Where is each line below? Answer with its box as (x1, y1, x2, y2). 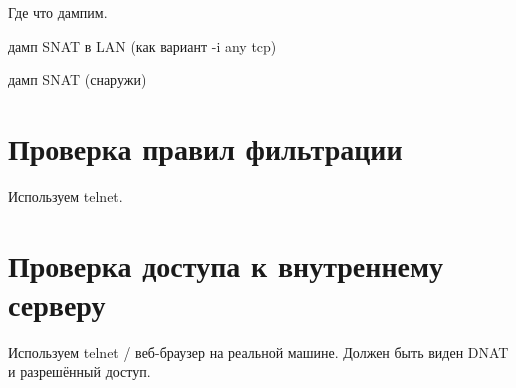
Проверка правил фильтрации (8, 127, 403, 168)
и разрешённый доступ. (8, 361, 151, 382)
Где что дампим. (8, 2, 108, 22)
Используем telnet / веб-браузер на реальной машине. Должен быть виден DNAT (8, 341, 509, 362)
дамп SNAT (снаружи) (8, 69, 147, 90)
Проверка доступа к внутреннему (8, 244, 444, 285)
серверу (8, 283, 106, 324)
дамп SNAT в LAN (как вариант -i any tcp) (8, 35, 277, 56)
